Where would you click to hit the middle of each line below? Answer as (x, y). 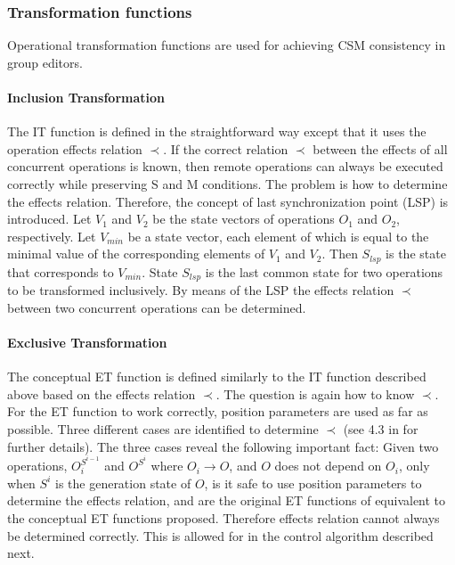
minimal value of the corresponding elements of (136, 254)
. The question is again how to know (315, 393)
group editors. (45, 62)
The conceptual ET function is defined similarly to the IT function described (217, 377)
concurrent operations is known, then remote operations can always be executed (225, 166)
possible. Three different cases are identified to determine (163, 429)
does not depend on (328, 466)
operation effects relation (75, 148)
